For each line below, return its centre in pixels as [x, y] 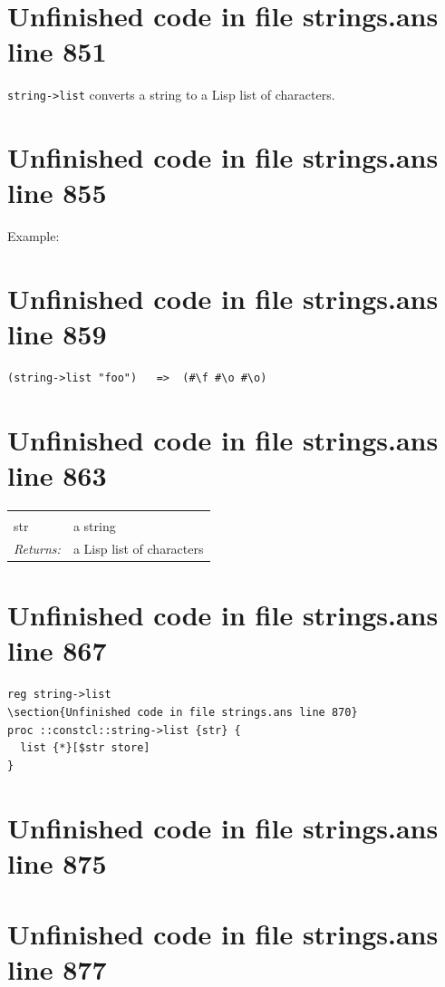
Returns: [37, 548]
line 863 [57, 475]
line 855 [57, 193]
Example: [34, 236]
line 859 [57, 334]
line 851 [57, 51]
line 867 [57, 650]
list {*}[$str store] [85, 748]
